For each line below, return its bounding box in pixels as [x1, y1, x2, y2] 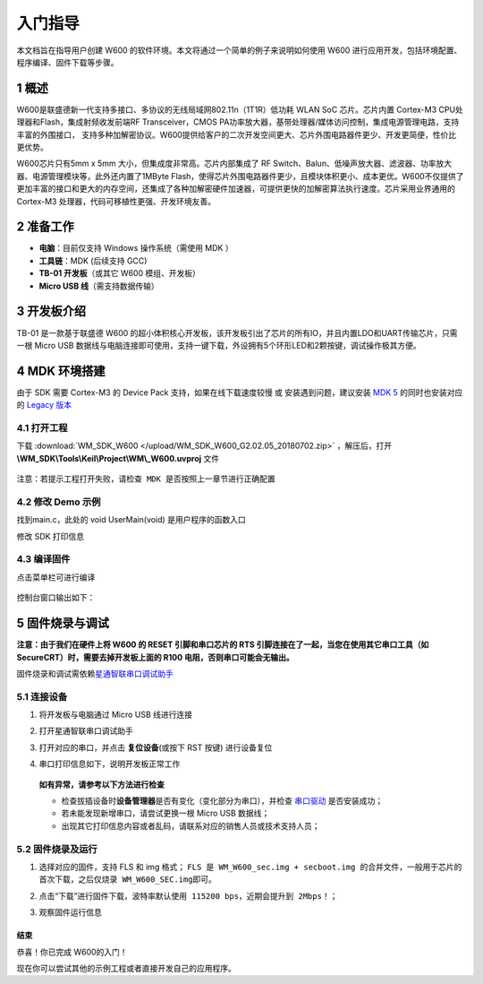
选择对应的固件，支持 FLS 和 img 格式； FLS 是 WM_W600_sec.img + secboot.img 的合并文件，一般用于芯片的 [38, 861, 462, 872]
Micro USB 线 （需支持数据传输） [38, 281, 160, 291]
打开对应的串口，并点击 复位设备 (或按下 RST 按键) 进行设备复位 [38, 742, 273, 753]
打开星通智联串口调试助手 [38, 726, 133, 737]
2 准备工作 [16, 220, 75, 235]
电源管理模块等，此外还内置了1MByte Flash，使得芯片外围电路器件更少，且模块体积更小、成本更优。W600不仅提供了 [31, 170, 464, 181]
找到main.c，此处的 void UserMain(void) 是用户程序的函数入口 [16, 514, 246, 525]
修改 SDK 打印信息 [16, 531, 85, 541]
